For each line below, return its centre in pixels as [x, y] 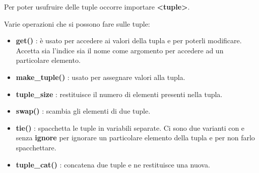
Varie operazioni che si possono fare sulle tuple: [77, 23]
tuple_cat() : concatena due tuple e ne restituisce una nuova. [113, 164]
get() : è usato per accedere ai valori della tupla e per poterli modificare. [129, 40]
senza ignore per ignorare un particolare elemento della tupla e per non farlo [135, 138]
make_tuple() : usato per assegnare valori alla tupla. [101, 77]
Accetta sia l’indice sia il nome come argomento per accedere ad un [120, 50]
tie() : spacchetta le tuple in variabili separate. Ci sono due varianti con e [130, 127]
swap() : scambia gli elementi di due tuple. [83, 111]
